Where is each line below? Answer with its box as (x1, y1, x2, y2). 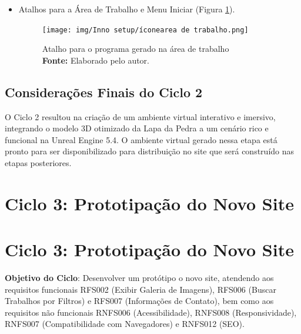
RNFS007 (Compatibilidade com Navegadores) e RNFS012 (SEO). (5, 318, 245, 330)
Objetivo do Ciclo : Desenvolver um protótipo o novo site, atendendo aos (5, 272, 274, 284)
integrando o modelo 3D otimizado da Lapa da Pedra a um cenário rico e (5, 122, 269, 134)
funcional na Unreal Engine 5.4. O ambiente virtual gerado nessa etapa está (5, 133, 277, 145)
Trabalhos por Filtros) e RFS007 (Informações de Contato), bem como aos (5, 295, 274, 307)
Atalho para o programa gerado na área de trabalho (42, 42, 229, 55)
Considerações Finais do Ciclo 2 (5, 82, 203, 101)
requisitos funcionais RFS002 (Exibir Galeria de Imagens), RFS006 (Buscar (5, 283, 276, 295)
